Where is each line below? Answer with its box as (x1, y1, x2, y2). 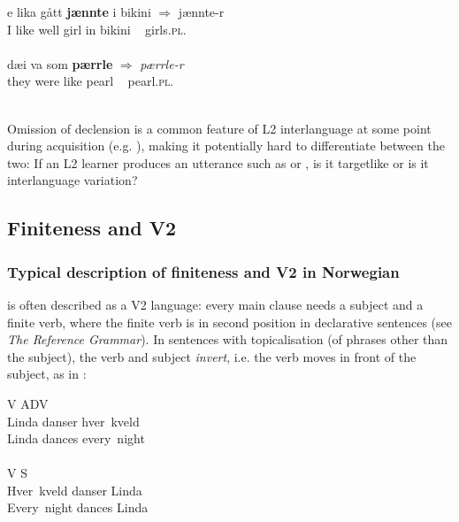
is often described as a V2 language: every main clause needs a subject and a (7, 295, 424, 313)
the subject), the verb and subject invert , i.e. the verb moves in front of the (7, 347, 417, 365)
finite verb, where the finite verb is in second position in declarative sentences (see (7, 312, 453, 331)
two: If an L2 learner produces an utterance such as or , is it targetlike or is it (7, 153, 429, 172)
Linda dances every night (7, 429, 145, 448)
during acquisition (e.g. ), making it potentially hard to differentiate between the (7, 136, 445, 155)
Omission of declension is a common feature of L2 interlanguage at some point (7, 119, 432, 137)
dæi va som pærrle (7, 54, 113, 73)
